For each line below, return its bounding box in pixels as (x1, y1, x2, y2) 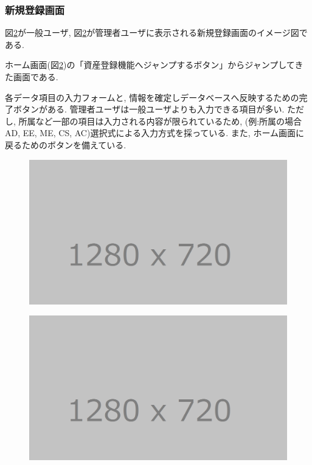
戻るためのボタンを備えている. (5, 138, 127, 151)
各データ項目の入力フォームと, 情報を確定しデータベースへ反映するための (5, 91, 299, 103)
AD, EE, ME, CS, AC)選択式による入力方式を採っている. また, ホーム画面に (5, 126, 304, 139)
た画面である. (5, 71, 58, 83)
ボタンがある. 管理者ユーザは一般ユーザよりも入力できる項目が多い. (13, 103, 285, 115)
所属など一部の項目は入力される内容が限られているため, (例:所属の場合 (18, 114, 302, 127)
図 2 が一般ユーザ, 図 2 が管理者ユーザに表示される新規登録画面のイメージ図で (5, 26, 308, 39)
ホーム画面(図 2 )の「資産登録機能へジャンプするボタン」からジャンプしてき (5, 58, 303, 71)
